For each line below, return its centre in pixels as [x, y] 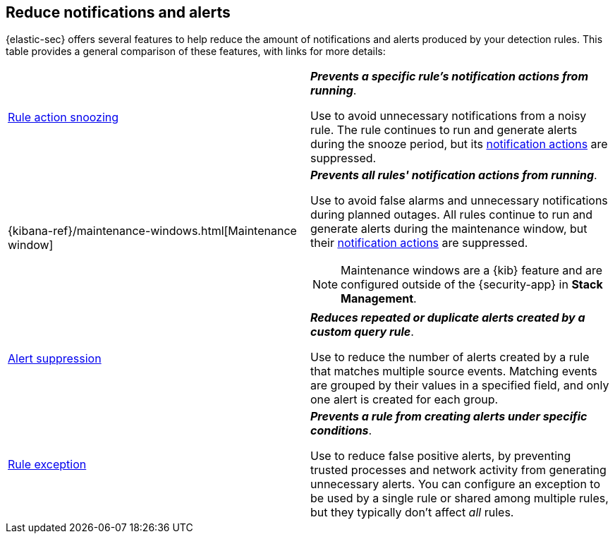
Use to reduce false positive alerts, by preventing [441, 456]
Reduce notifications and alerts [118, 12]
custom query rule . [362, 332]
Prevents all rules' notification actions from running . [454, 175]
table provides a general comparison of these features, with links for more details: [196, 52]
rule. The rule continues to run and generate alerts [444, 130]
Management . [379, 299]
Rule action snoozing [63, 117]
